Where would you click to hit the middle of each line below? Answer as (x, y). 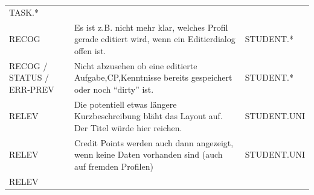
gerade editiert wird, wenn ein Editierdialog (155, 39)
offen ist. (90, 50)
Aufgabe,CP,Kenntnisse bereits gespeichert (153, 77)
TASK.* (24, 12)
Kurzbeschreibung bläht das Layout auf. (148, 116)
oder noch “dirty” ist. (114, 89)
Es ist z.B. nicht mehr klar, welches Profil (151, 27)
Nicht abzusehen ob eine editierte (136, 65)
